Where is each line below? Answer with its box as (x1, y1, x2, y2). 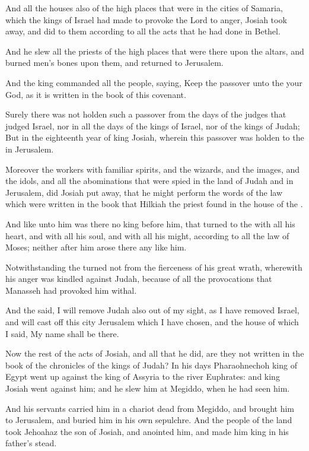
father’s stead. (5, 437, 57, 449)
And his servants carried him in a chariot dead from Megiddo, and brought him (5, 402, 295, 414)
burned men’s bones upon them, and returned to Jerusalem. (5, 56, 224, 69)
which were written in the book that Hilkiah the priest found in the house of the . (5, 198, 303, 210)
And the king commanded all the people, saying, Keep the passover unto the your (5, 76, 302, 88)
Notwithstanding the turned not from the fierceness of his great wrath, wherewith (5, 261, 302, 273)
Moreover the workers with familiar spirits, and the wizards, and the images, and (5, 163, 300, 175)
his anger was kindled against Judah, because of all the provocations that (5, 272, 272, 285)
